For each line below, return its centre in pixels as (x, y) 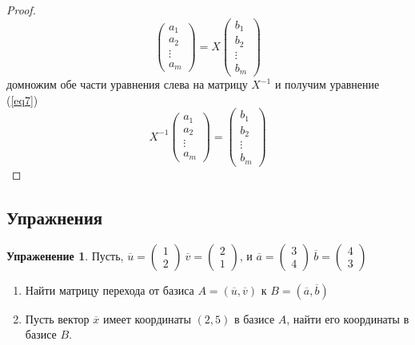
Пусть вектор (57, 318)
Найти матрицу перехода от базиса (110, 289)
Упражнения (55, 217)
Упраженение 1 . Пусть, (65, 255)
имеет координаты (147, 318)
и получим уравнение (327, 84)
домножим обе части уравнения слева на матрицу (127, 84)
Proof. (21, 10)
